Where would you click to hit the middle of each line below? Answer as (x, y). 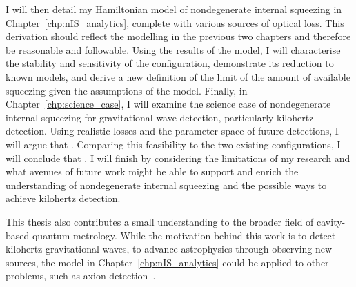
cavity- (331, 221)
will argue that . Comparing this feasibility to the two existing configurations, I (173, 144)
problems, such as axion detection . (81, 276)
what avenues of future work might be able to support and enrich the (152, 171)
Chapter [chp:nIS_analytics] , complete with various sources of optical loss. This (175, 22)
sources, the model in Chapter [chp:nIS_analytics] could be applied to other (167, 262)
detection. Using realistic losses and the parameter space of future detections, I (172, 131)
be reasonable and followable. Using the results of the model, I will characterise (173, 49)
